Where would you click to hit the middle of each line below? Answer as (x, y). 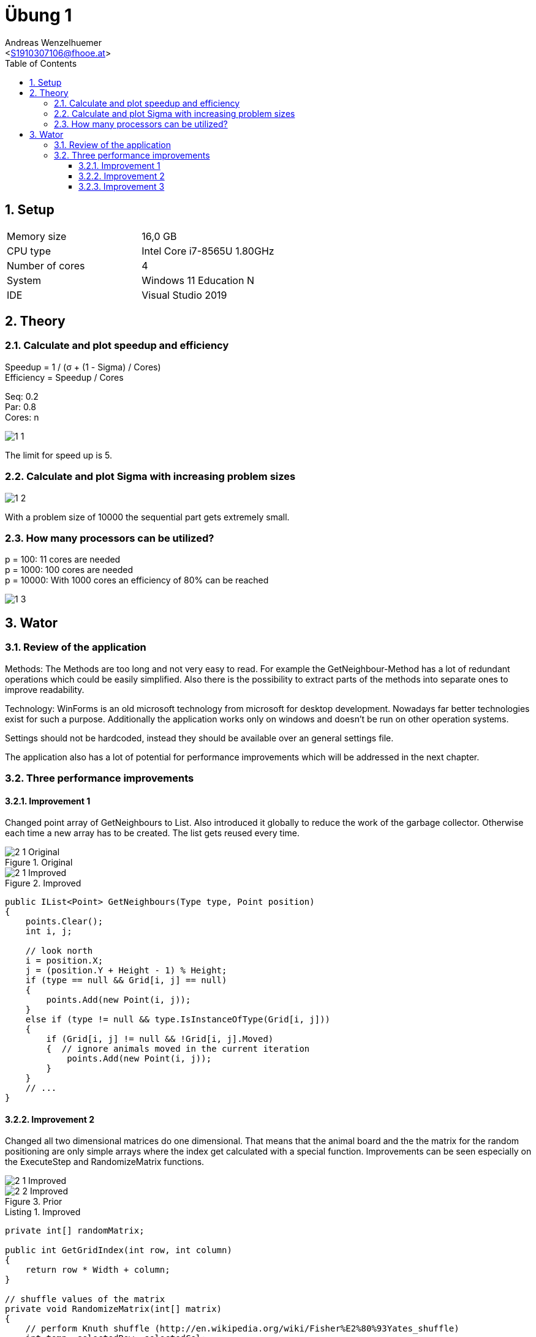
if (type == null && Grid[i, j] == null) (126, 980)
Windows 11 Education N (198, 280)
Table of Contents (41, 63)
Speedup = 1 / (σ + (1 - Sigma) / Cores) (83, 367)
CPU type (29, 251)
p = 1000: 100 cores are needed (69, 570)
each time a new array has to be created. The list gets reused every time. (152, 833)
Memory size (37, 236)
